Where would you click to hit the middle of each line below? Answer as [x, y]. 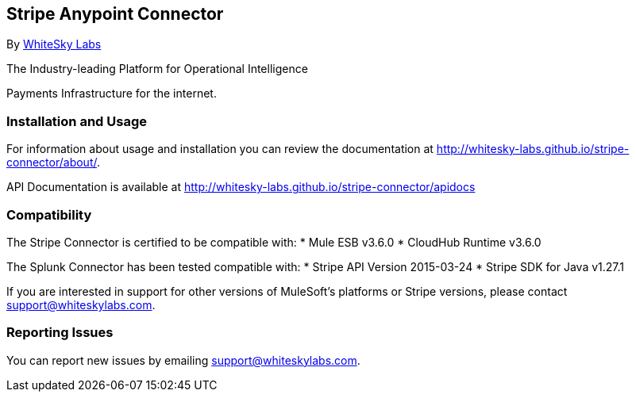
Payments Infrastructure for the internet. [112, 94]
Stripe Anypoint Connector [115, 14]
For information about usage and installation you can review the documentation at [220, 149]
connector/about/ [52, 163]
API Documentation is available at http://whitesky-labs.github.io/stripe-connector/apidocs [241, 187]
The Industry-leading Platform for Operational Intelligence [157, 69]
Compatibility [49, 214]
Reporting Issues [60, 333]
